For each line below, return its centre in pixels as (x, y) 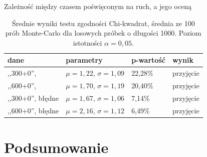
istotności (87, 42)
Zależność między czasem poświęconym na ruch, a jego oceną (98, 6)
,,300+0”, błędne (33, 98)
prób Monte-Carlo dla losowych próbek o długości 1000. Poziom (103, 33)
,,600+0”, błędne (33, 110)
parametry (84, 60)
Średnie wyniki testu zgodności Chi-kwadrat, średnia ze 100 (103, 23)
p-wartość (148, 60)
